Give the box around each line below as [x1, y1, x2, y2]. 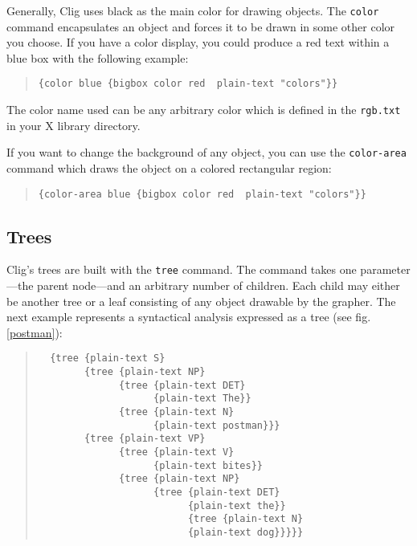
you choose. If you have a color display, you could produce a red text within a [6, 34, 390, 51]
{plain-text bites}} [153, 459, 264, 471]
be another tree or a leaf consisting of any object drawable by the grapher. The [6, 292, 396, 309]
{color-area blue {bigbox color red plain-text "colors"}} [38, 188, 366, 200]
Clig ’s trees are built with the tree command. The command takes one [6, 261, 357, 278]
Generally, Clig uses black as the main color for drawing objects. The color [6, 2, 379, 18]
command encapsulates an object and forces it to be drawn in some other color [6, 18, 395, 35]
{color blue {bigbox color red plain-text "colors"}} [38, 78, 338, 90]
